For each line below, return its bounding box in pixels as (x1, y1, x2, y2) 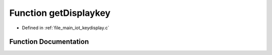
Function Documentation (9, 38, 89, 46)
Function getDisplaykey (9, 7, 111, 18)
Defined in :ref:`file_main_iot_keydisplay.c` (22, 25, 109, 31)
